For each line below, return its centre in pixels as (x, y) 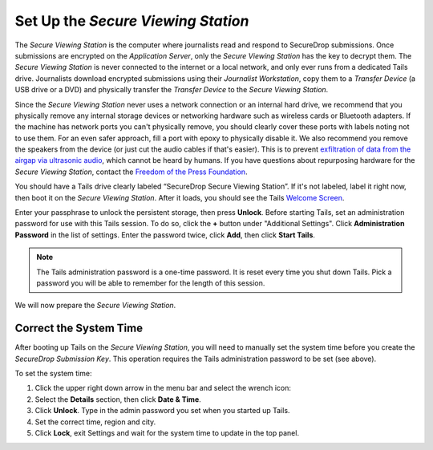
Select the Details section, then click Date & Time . (118, 399)
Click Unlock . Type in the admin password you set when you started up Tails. (162, 411)
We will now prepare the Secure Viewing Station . (95, 306)
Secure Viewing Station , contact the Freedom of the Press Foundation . (131, 172)
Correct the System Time (79, 328)
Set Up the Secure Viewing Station (132, 21)
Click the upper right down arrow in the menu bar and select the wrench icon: (163, 388)
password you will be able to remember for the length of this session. (151, 283)
